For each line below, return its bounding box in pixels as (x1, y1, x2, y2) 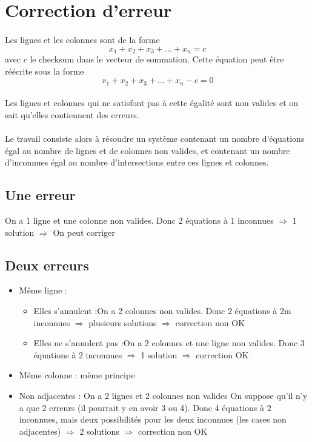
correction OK (196, 348, 249, 361)
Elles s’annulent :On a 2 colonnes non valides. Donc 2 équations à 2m (33, 304, 291, 316)
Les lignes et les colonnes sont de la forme (5, 33, 160, 45)
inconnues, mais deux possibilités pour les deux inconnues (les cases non (19, 413, 287, 426)
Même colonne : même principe (19, 369, 135, 381)
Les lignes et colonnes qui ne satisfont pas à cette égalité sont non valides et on (5, 96, 299, 109)
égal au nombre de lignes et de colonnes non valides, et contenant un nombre (5, 144, 290, 156)
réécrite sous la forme (5, 64, 84, 77)
